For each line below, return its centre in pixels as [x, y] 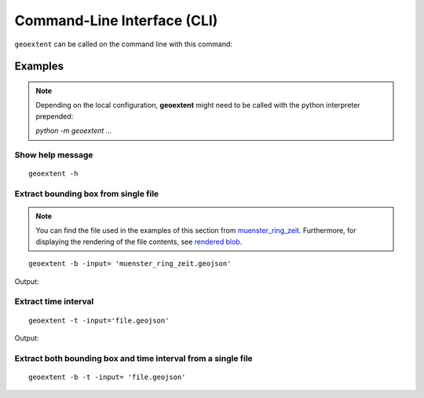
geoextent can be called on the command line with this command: [124, 44]
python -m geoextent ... [74, 131]
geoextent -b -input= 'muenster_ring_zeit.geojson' [130, 264]
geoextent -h [53, 174]
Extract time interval [54, 301]
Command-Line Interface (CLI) [116, 20]
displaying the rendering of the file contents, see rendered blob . [139, 241]
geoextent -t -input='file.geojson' [99, 320]
